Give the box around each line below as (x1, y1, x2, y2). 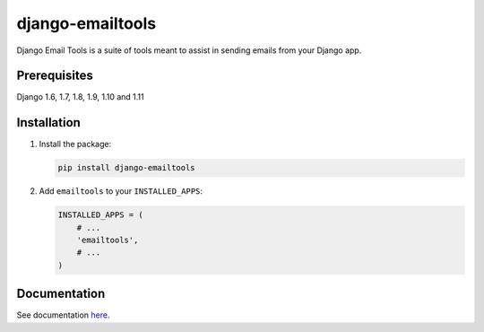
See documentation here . (16, 310, 110, 320)
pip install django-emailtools (57, 162, 196, 173)
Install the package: (39, 139, 112, 150)
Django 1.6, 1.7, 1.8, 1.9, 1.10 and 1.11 (16, 92, 144, 102)
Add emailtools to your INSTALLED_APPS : (39, 186, 203, 197)
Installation (16, 115, 81, 130)
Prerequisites (16, 68, 93, 83)
